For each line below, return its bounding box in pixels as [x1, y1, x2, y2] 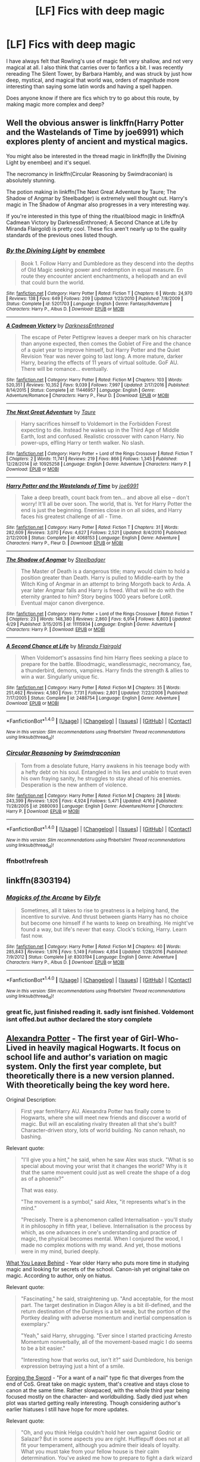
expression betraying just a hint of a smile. [20, 1362, 125, 1370]
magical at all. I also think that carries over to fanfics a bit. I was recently [6, 64, 183, 71]
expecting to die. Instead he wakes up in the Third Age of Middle [20, 426, 180, 433]
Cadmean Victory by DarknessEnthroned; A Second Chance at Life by [6, 219, 178, 226]
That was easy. [20, 1187, 58, 1194]
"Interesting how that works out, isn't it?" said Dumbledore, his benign [20, 1356, 193, 1363]
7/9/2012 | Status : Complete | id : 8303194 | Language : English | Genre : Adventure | [6, 954, 177, 960]
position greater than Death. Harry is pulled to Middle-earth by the [20, 574, 183, 581]
